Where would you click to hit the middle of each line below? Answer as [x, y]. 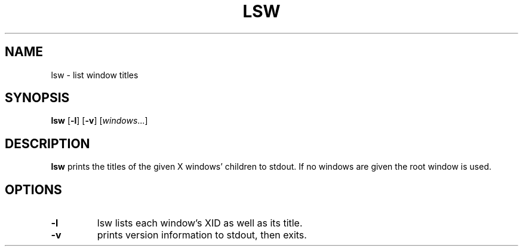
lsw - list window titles [95, 75]
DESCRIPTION [47, 143]
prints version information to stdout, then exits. [202, 235]
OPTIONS [33, 189]
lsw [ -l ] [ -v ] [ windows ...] [99, 121]
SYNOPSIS [37, 98]
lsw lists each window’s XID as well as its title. [200, 223]
